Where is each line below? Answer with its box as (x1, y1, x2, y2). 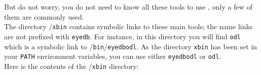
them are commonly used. (4, 11, 84, 22)
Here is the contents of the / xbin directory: (4, 60, 139, 71)
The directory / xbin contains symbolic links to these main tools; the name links (4, 21, 253, 32)
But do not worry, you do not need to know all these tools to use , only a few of (4, 2, 252, 12)
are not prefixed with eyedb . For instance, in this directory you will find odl (4, 31, 241, 41)
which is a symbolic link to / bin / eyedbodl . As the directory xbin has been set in (4, 41, 257, 51)
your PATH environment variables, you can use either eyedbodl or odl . (4, 51, 221, 61)
